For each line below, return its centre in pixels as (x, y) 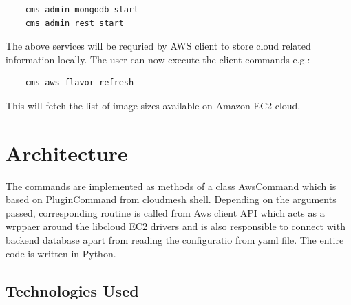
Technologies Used (72, 290)
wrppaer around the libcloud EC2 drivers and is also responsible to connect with (175, 226)
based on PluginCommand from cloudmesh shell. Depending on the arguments (171, 199)
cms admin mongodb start (82, 10)
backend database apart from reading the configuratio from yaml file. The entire (175, 240)
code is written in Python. (61, 253)
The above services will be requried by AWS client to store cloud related (158, 46)
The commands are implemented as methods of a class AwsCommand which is (171, 186)
